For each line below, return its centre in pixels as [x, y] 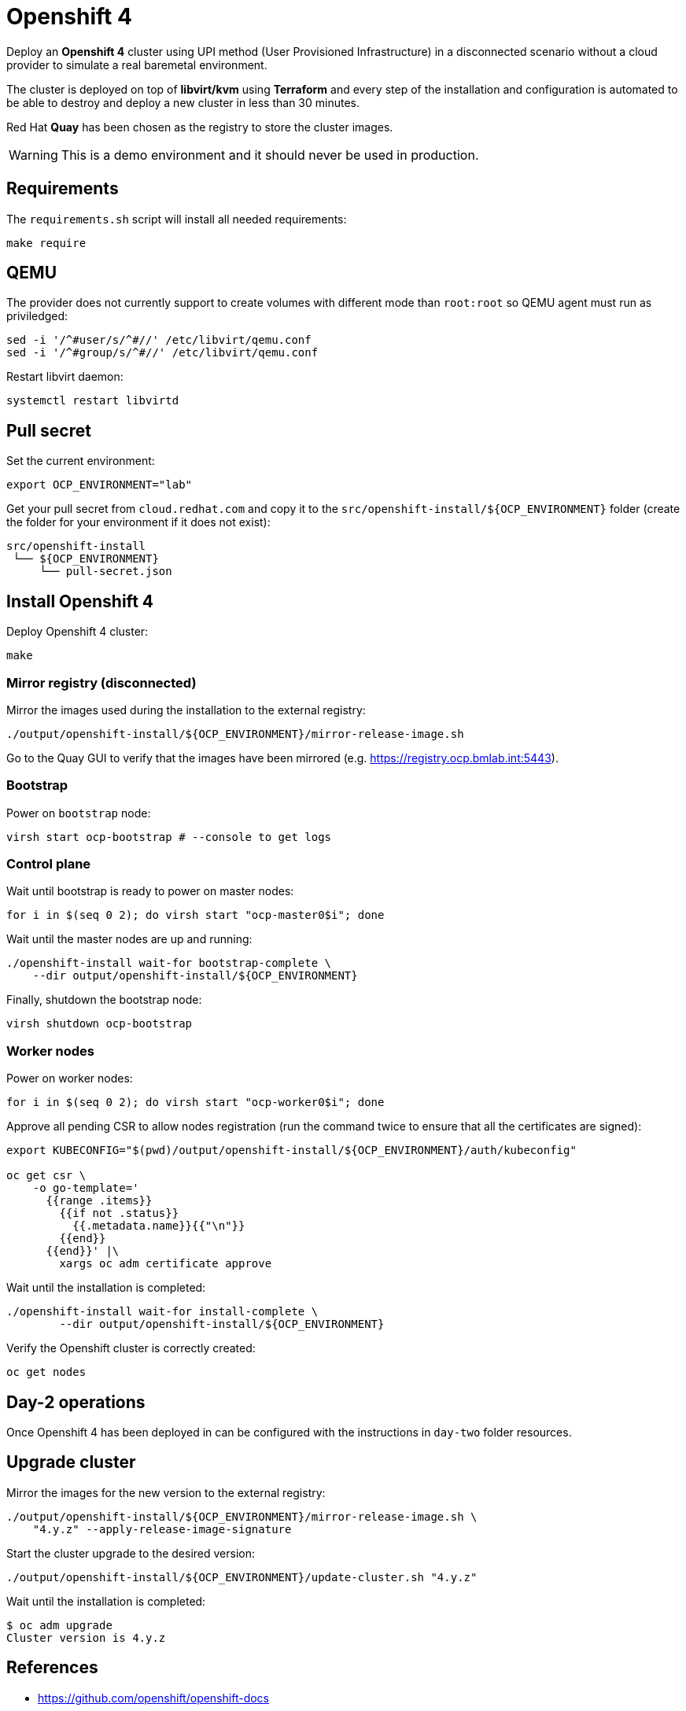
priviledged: [37, 316]
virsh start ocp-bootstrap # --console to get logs [169, 837]
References [52, 1668]
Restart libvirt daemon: [65, 377]
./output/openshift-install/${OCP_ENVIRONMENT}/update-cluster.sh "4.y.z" [242, 1577]
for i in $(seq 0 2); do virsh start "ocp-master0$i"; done [195, 915]
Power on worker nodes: [70, 1079]
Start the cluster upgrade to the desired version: [131, 1553]
